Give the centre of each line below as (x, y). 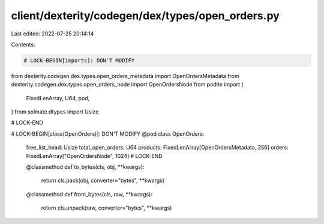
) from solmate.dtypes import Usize (55, 112)
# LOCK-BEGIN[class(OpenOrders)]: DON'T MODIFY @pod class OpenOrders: (108, 134)
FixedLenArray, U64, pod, (58, 98)
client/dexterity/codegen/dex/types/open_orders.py (145, 16)
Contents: (23, 44)
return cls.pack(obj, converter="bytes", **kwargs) (103, 181)
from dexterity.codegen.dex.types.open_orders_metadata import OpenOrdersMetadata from (125, 76)
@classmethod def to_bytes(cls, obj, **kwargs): (85, 167)
